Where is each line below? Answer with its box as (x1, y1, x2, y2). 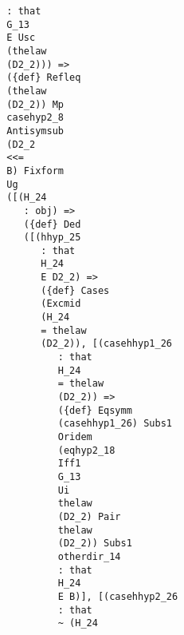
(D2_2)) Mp (6, 98, 64, 110)
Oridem (57, 431, 92, 443)
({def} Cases (41, 284, 110, 296)
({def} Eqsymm (57, 404, 132, 416)
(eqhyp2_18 (57, 444, 115, 456)
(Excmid (41, 298, 81, 310)
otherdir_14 (57, 550, 121, 562)
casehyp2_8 (6, 112, 64, 124)
